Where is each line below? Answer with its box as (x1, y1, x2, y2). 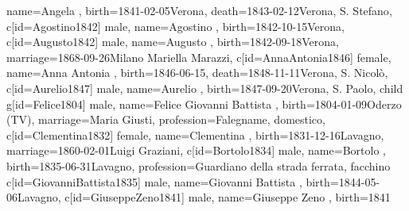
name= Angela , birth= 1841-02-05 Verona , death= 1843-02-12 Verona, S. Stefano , (6, 2, 392, 18)
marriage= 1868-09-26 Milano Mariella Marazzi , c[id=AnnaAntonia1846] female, (6, 48, 391, 65)
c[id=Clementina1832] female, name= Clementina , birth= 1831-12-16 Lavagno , (6, 126, 384, 143)
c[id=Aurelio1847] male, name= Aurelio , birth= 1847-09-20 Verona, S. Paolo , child (6, 79, 403, 96)
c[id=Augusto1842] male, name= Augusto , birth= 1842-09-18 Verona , (6, 33, 339, 50)
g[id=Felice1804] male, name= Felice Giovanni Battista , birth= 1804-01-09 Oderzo (6, 95, 402, 112)
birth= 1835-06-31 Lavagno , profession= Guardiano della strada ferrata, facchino (6, 157, 391, 174)
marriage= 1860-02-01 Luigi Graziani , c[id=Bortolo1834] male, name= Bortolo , (6, 142, 386, 159)
